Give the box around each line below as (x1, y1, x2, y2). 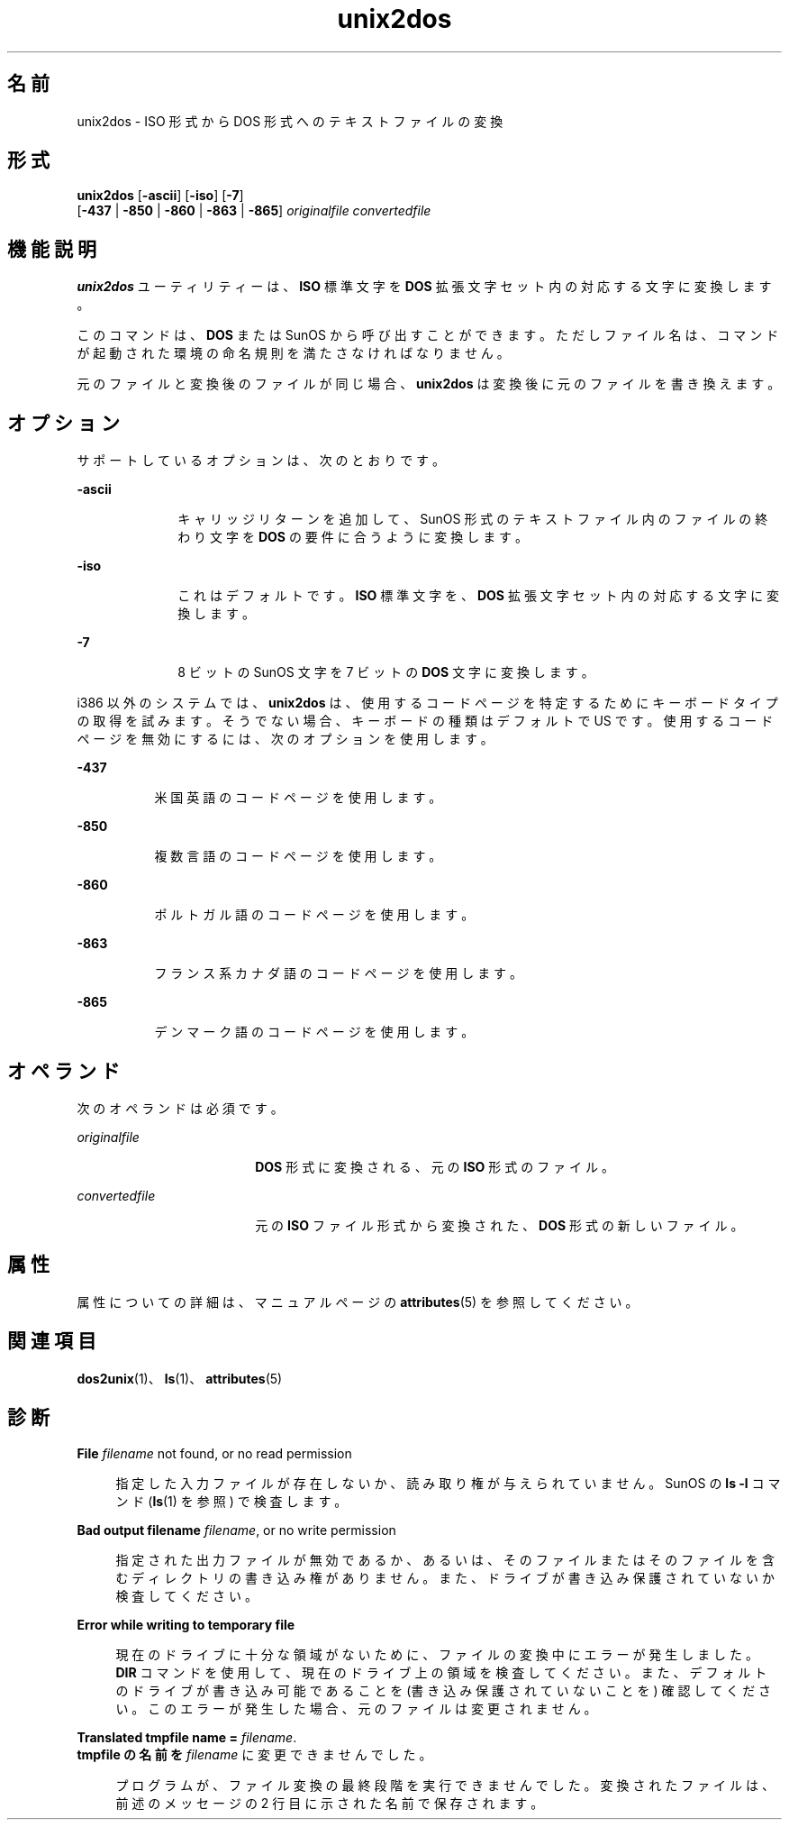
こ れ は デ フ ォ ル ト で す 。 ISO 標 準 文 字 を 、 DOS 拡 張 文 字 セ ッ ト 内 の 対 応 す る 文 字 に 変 (177, 588, 779, 604)
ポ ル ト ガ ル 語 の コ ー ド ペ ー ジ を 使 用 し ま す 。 (154, 907, 475, 923)
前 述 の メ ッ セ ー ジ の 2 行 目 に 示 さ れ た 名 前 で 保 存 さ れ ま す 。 (115, 1795, 544, 1811)
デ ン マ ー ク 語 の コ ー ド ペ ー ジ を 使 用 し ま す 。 (154, 1024, 475, 1040)
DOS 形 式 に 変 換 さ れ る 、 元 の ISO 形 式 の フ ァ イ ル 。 (255, 1158, 614, 1174)
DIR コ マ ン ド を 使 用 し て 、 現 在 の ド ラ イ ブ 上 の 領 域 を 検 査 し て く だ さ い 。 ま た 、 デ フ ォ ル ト (115, 1664, 767, 1680)
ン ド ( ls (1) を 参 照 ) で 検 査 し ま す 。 (115, 1493, 348, 1509)
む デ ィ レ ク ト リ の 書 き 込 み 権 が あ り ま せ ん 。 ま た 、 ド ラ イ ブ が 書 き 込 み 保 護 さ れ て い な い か (115, 1569, 775, 1585)
